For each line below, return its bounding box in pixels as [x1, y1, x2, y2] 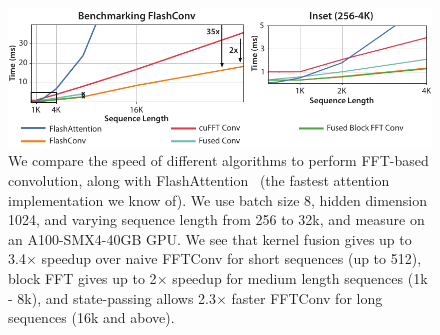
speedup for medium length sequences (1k [172, 267, 428, 288]
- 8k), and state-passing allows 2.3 [8, 287, 216, 308]
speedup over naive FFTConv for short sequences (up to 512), [41, 248, 422, 269]
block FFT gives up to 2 [8, 267, 157, 288]
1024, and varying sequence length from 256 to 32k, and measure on [8, 209, 425, 230]
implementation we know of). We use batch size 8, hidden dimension [8, 189, 428, 210]
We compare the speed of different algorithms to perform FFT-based [8, 150, 429, 171]
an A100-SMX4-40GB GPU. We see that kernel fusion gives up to [8, 228, 412, 249]
